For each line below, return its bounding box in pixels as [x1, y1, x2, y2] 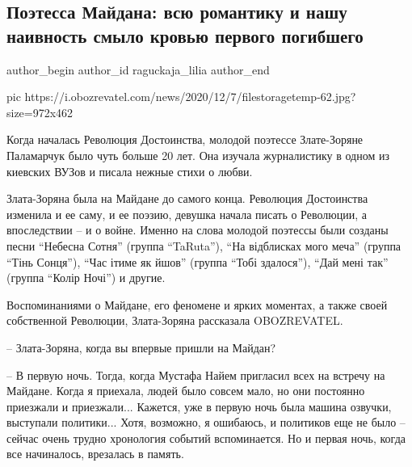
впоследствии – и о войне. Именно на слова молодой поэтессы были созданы [6, 221, 389, 238]
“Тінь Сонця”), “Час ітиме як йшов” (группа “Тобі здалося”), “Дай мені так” [6, 253, 389, 270]
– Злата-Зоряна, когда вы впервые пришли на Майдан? [6, 339, 276, 356]
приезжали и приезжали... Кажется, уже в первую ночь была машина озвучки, [6, 398, 392, 414]
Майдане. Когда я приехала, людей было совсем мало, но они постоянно [6, 382, 365, 399]
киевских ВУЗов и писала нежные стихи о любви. [6, 162, 253, 179]
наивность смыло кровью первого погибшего [6, 23, 364, 48]
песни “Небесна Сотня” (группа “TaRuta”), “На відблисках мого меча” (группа [6, 237, 401, 254]
